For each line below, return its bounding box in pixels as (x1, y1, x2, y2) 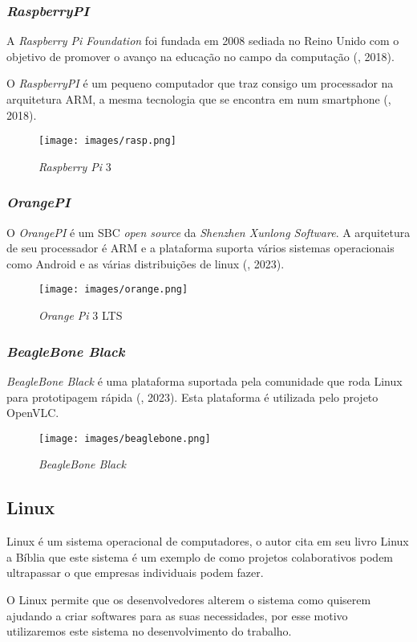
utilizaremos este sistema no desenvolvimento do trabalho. (6, 623, 292, 640)
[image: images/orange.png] (38, 284, 188, 296)
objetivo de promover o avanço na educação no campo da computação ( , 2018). (6, 47, 395, 64)
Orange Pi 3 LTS (38, 307, 123, 324)
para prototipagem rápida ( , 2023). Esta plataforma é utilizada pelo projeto (6, 388, 379, 405)
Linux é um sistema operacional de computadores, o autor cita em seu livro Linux (6, 533, 409, 550)
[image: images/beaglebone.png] (38, 432, 211, 444)
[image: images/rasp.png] (38, 135, 176, 147)
